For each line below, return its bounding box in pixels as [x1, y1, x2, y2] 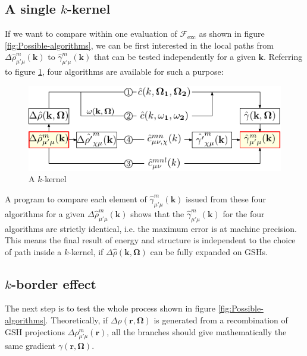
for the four [223, 207, 265, 220]
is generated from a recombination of [153, 314, 288, 326]
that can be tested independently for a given [93, 50, 256, 63]
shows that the [130, 207, 184, 220]
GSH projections [5, 325, 65, 338]
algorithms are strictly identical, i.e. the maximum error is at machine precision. [5, 222, 297, 234]
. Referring [264, 50, 303, 63]
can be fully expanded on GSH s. [150, 245, 268, 258]
